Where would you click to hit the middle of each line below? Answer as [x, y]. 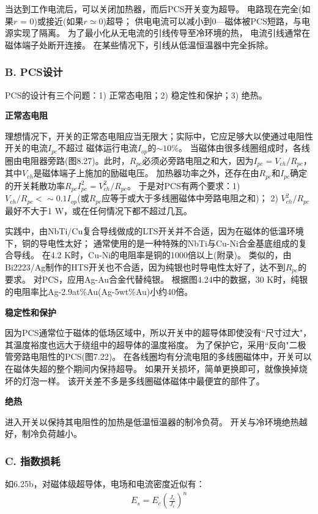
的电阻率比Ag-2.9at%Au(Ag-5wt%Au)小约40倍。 [99, 292]
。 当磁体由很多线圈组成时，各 [240, 148]
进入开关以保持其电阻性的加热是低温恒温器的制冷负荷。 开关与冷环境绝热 [152, 421]
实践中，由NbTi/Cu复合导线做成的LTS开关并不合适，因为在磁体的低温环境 [154, 231]
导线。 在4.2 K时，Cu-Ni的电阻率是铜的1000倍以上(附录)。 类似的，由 [152, 255]
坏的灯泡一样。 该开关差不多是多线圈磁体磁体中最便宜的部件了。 [135, 380]
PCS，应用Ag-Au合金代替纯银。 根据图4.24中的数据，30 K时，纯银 [175, 279]
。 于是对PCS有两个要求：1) [183, 185]
